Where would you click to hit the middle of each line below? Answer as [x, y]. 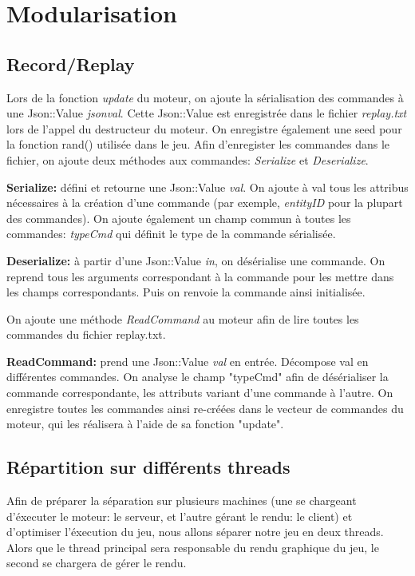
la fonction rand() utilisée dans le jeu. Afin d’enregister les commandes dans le [198, 144]
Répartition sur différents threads [148, 467]
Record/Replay [71, 64]
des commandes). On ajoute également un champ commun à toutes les [179, 218]
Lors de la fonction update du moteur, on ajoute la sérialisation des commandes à [205, 97]
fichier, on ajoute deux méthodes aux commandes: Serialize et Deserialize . [188, 159]
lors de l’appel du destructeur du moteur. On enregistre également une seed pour [204, 128]
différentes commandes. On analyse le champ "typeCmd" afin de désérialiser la [198, 377]
